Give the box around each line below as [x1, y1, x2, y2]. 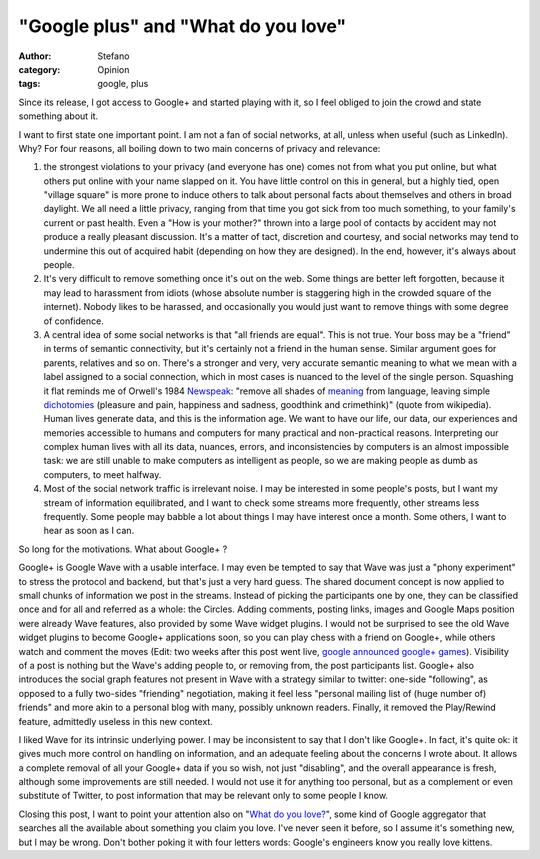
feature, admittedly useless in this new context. [18, 715, 214, 727]
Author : [18, 50, 52, 62]
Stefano [97, 50, 130, 62]
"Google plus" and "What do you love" [18, 15, 347, 37]
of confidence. [43, 315, 104, 327]
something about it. [18, 110, 99, 122]
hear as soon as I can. [43, 525, 135, 537]
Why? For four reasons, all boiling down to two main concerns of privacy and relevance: [18, 142, 381, 154]
